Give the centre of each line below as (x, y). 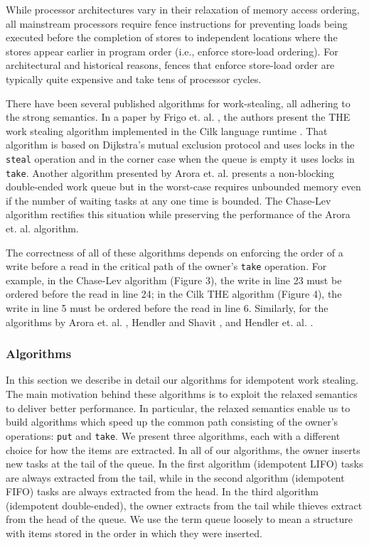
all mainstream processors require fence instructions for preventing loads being (177, 23)
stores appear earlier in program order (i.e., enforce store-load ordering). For (172, 51)
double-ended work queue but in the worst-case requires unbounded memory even (183, 187)
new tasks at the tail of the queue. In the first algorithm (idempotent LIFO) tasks (184, 464)
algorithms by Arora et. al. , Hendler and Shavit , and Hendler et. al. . (160, 322)
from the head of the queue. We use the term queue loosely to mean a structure (180, 519)
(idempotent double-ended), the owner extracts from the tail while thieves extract (184, 505)
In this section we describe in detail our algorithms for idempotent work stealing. (182, 380)
